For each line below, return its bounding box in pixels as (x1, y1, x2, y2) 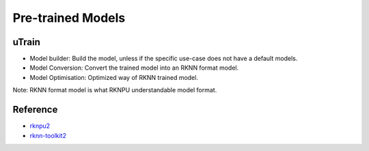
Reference (12, 104, 58, 115)
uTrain (12, 36, 41, 48)
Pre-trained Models (12, 10, 126, 25)
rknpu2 (29, 122, 51, 130)
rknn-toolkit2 (29, 131, 66, 139)
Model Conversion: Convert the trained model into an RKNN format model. (29, 64, 239, 72)
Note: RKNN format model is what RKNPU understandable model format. (12, 86, 217, 94)
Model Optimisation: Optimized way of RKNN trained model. (29, 73, 198, 81)
